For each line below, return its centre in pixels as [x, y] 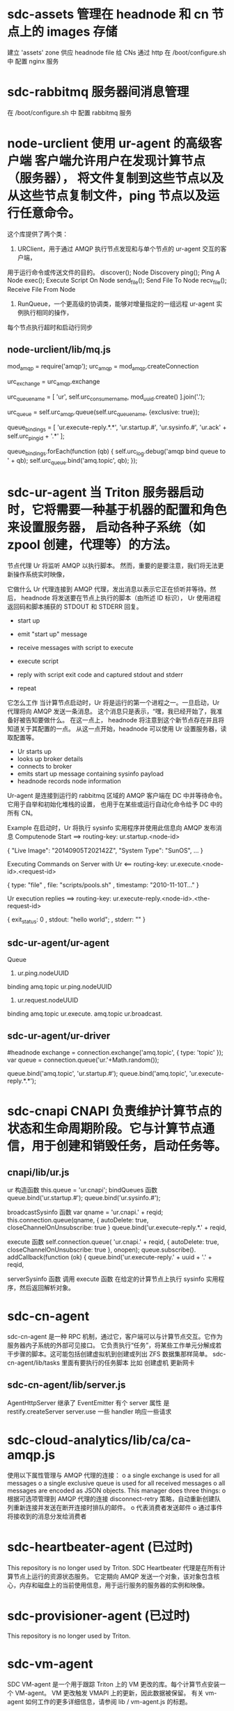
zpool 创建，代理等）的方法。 [92, 545]
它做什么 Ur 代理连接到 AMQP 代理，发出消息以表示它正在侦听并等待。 [109, 589]
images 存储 [82, 32]
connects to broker [45, 766]
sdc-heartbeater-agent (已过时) [100, 1547]
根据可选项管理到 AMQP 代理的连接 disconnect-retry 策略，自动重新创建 [111, 1499]
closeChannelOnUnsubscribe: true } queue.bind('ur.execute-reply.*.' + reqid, [117, 1228]
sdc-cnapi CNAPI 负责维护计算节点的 [115, 1111]
